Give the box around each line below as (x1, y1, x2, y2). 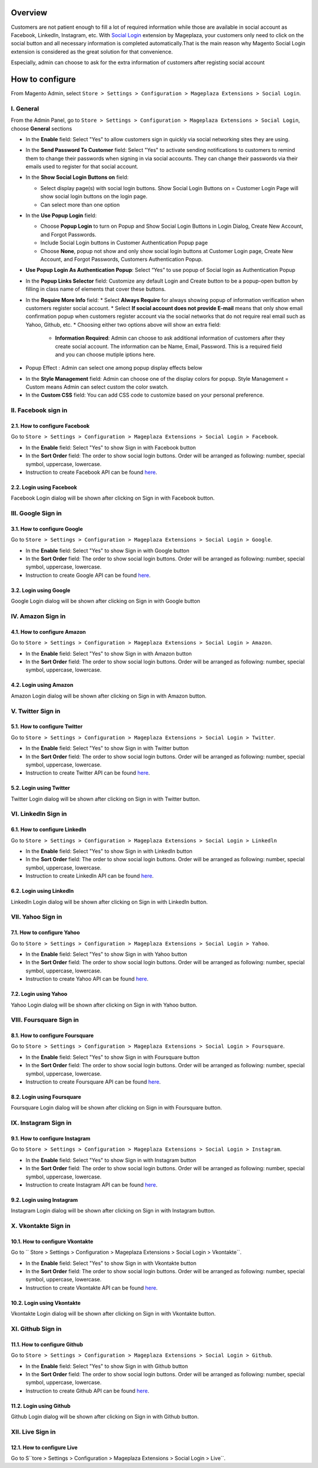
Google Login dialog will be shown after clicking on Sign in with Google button (11, 597, 200, 605)
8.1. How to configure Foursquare (11, 1032, 94, 1039)
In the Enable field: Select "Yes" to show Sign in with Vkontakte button (25, 1260, 197, 1267)
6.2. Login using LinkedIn (11, 888, 74, 895)
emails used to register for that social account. (25, 163, 138, 170)
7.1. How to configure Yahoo (11, 929, 80, 936)
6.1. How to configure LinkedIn (11, 826, 87, 833)
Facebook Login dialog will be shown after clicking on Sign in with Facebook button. (11, 494, 215, 501)
